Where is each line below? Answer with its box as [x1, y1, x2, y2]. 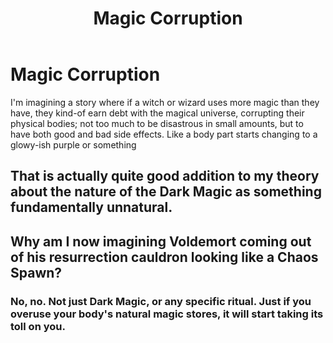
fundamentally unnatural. [10, 199, 173, 216]
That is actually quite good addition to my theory [10, 168, 320, 185]
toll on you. [10, 319, 66, 333]
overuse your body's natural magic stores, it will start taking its [10, 307, 324, 321]
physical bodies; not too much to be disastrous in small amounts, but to [10, 117, 304, 129]
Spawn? [10, 264, 63, 281]
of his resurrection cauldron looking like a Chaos [10, 248, 319, 266]
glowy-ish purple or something [10, 138, 137, 151]
